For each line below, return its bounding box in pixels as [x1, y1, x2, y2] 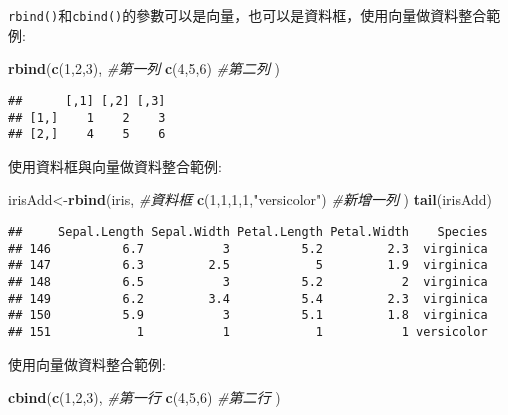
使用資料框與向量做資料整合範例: [8, 155, 222, 176]
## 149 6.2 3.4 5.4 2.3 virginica [8, 291, 488, 306]
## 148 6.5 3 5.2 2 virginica [8, 274, 488, 289]
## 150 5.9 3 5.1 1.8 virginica [8, 308, 488, 323]
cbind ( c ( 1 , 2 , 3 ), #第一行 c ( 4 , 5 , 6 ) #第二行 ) [8, 387, 281, 408]
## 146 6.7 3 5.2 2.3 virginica [8, 241, 488, 256]
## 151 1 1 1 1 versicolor [8, 324, 488, 339]
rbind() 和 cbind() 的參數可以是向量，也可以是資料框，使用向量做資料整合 [8, 5, 487, 25]
